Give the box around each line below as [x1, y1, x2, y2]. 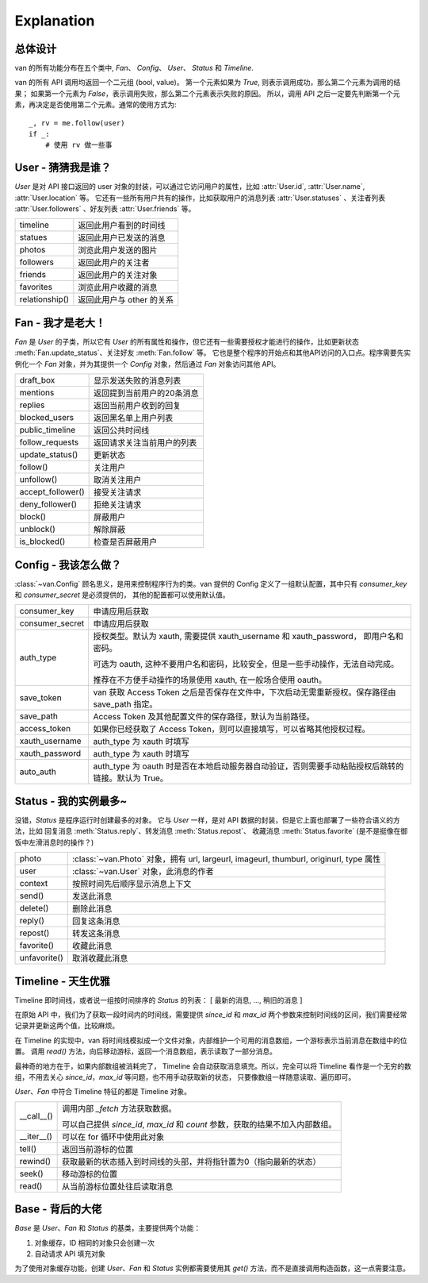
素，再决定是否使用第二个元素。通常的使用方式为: [14, 100, 178, 110]
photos [19, 245, 46, 256]
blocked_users [19, 412, 75, 423]
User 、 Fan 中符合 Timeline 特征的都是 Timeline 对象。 [14, 1087, 192, 1096]
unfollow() [19, 474, 58, 485]
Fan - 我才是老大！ [14, 316, 106, 329]
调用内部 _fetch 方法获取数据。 [62, 1103, 177, 1114]
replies [19, 399, 45, 410]
